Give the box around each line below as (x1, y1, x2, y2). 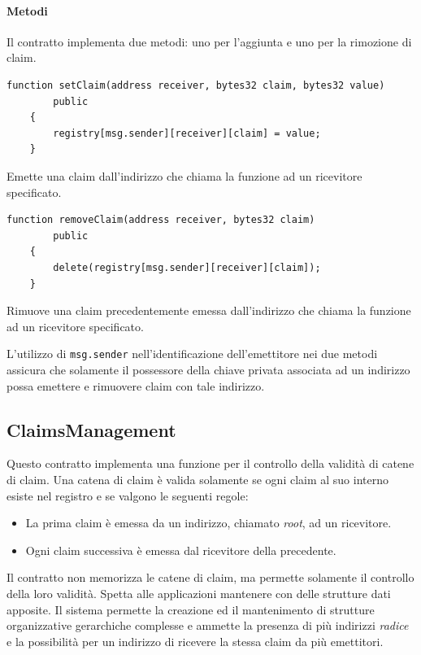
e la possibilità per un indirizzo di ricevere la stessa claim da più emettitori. (7, 632, 384, 649)
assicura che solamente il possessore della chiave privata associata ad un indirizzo (7, 360, 410, 378)
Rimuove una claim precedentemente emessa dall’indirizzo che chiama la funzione (7, 302, 411, 319)
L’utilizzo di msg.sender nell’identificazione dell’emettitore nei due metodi (7, 345, 378, 362)
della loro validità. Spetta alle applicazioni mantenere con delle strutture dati (7, 584, 391, 601)
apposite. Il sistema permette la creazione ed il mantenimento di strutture (7, 600, 375, 618)
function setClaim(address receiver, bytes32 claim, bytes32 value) (7, 79, 385, 91)
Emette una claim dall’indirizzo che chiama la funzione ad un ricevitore (7, 167, 362, 184)
